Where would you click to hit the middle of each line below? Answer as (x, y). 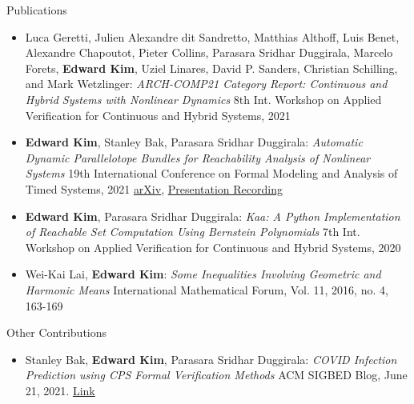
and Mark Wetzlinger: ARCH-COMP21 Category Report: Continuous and (206, 84)
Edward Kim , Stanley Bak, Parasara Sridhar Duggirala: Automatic (194, 142)
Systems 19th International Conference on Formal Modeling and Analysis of (211, 173)
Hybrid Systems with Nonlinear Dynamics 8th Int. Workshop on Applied (203, 99)
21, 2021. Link (60, 390)
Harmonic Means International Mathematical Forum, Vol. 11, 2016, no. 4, (207, 289)
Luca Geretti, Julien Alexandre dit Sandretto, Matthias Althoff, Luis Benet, (212, 36)
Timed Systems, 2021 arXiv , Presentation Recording (154, 188)
